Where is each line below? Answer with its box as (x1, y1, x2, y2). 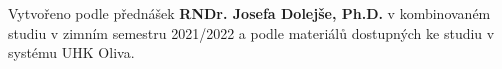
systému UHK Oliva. (8, 42, 135, 63)
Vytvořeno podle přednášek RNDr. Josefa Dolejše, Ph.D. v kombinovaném (8, 3, 491, 23)
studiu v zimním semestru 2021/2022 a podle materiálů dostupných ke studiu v (8, 22, 495, 43)
